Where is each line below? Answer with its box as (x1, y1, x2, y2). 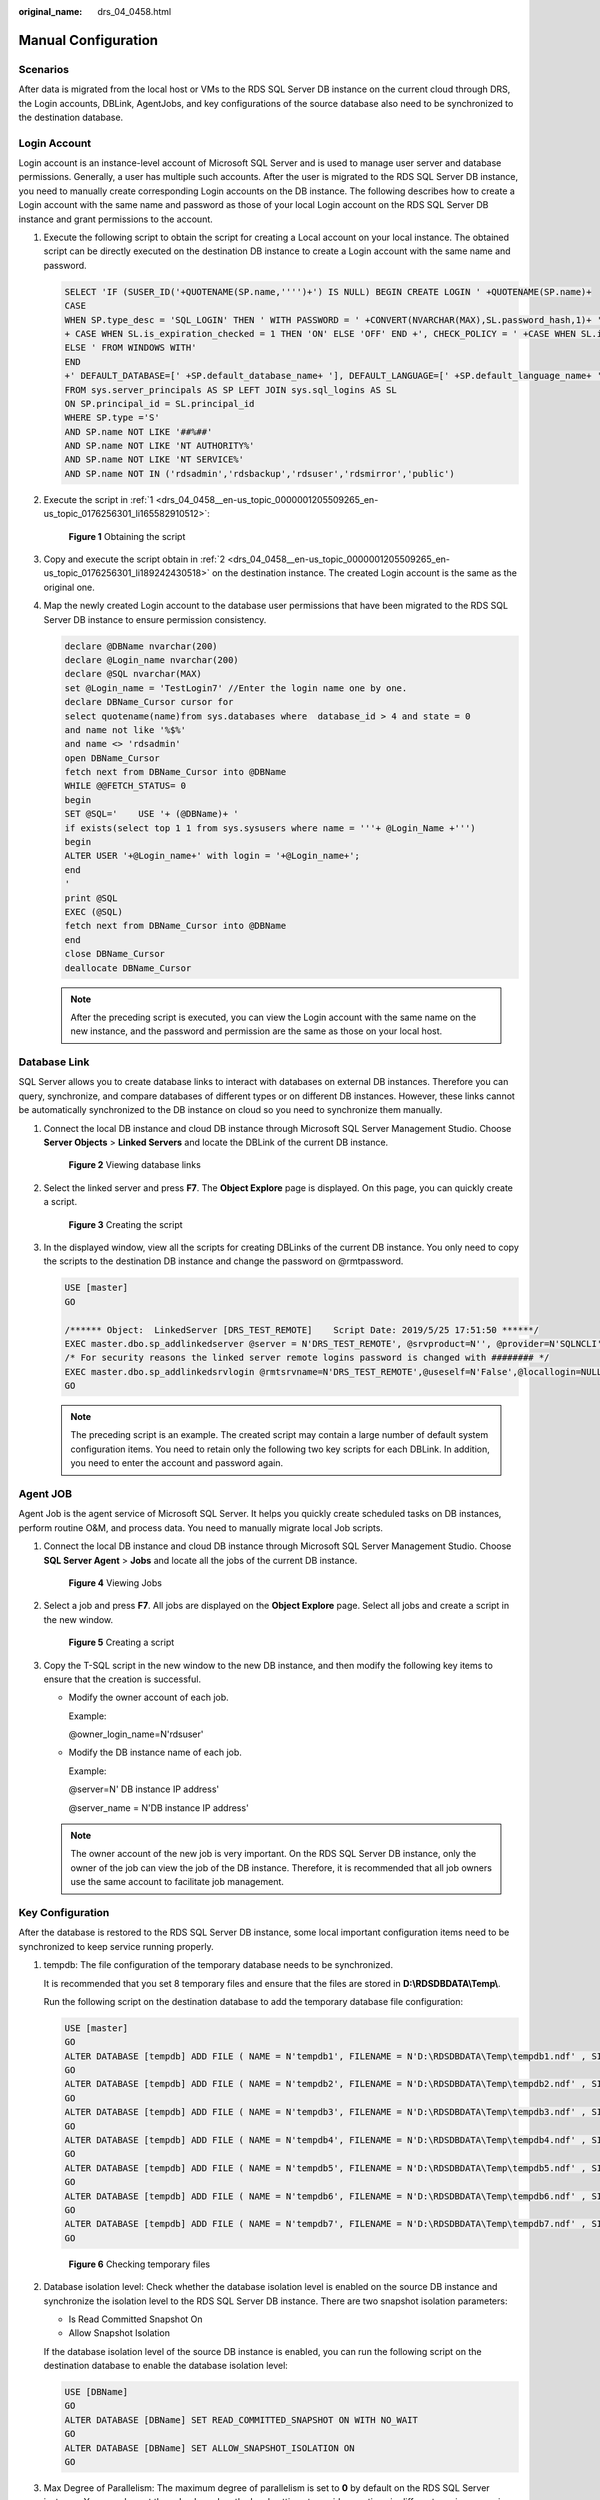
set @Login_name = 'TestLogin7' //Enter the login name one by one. (64, 682, 408, 694)
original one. (43, 581, 95, 593)
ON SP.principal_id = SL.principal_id (64, 398, 255, 409)
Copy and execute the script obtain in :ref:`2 (43, 553, 225, 565)
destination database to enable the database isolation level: (43, 2360, 289, 2372)
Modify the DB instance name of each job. (68, 1746, 242, 1759)
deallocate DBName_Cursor (64, 962, 192, 974)
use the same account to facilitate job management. (70, 1876, 285, 1888)
